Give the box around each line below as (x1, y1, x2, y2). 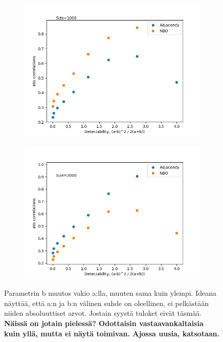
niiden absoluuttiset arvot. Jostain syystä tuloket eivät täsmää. (4, 308, 202, 318)
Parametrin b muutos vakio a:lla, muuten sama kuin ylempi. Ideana (4, 288, 217, 298)
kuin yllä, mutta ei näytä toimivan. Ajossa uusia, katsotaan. (4, 328, 219, 338)
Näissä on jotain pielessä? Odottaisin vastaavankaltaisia (4, 317, 204, 328)
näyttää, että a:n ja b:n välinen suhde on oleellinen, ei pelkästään (4, 297, 209, 308)
